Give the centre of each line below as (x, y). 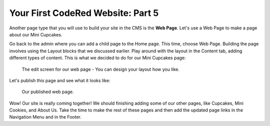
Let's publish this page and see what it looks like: (60, 80)
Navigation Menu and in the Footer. (45, 117)
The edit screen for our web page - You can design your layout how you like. (101, 69)
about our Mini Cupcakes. (36, 34)
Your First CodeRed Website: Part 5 (84, 13)
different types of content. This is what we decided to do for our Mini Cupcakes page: (97, 58)
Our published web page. (48, 92)
